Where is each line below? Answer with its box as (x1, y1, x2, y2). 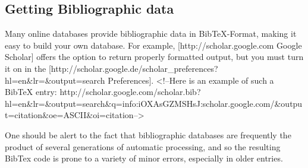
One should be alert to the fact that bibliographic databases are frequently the (5, 128, 291, 141)
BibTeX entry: (5, 85, 57, 98)
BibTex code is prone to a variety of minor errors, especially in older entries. (5, 152, 283, 164)
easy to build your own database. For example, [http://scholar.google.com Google (5, 39, 302, 51)
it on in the (5, 62, 46, 74)
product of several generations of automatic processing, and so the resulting (5, 140, 281, 153)
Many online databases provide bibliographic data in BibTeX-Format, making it (5, 27, 297, 40)
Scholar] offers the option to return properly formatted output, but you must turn (5, 50, 304, 63)
